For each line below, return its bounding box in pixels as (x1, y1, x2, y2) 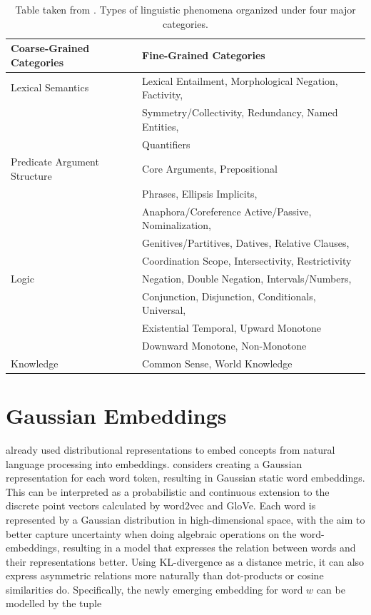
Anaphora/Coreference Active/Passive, (142, 203, 312, 218)
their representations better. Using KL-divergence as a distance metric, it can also (6, 554, 365, 569)
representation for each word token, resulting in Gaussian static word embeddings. (6, 470, 365, 485)
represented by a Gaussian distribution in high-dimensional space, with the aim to (6, 512, 365, 527)
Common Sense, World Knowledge (142, 355, 293, 370)
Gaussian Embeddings (6, 401, 227, 430)
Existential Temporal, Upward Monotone (142, 320, 321, 335)
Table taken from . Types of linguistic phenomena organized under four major (15, 2, 356, 16)
